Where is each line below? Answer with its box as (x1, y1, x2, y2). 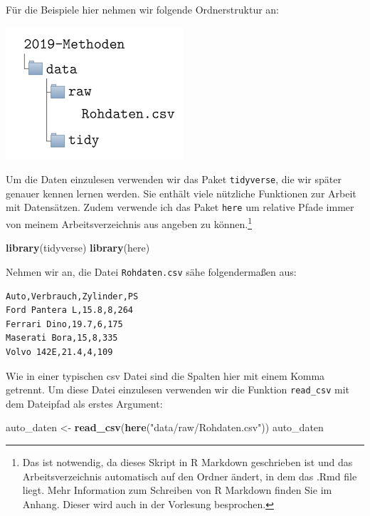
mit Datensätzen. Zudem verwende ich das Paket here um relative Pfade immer (6, 200, 354, 215)
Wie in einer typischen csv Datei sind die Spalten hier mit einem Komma (6, 368, 325, 383)
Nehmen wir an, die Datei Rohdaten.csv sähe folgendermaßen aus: (6, 264, 297, 279)
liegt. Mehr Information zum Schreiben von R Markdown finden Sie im (22, 483, 332, 497)
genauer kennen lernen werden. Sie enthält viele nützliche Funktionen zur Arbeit (6, 185, 356, 200)
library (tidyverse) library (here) (6, 240, 150, 255)
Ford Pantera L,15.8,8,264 (6, 305, 133, 316)
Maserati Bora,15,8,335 (6, 333, 118, 344)
